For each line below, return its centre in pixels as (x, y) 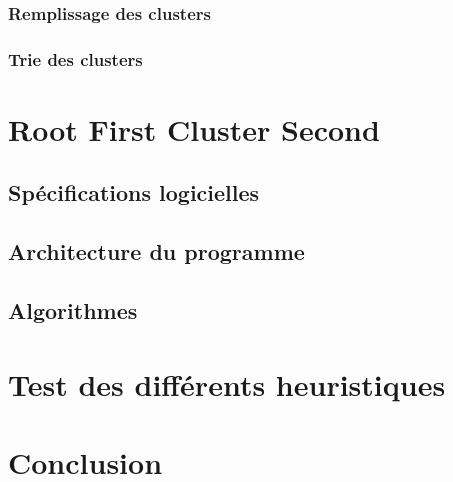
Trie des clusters (75, 58)
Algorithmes (73, 310)
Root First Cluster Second (194, 128)
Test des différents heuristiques (227, 383)
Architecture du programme (156, 251)
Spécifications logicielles (134, 192)
